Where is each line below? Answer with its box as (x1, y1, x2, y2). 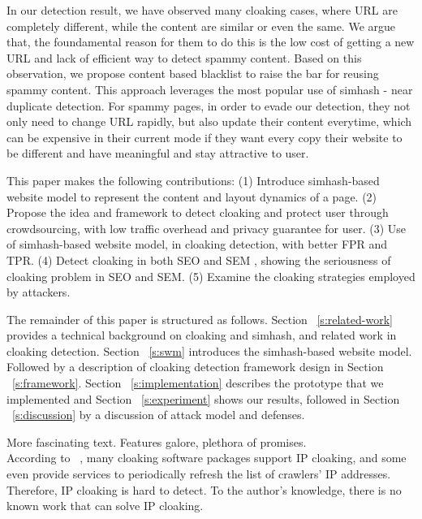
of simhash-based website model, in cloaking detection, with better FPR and (6, 236, 388, 253)
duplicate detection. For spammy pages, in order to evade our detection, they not (6, 97, 411, 114)
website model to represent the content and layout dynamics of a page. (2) (6, 188, 377, 205)
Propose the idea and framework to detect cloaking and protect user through (6, 204, 389, 221)
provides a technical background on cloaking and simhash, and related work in (6, 327, 397, 344)
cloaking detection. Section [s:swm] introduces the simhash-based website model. (6, 342, 412, 359)
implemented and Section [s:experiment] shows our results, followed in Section (6, 390, 400, 407)
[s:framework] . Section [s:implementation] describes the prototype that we (12, 374, 384, 391)
